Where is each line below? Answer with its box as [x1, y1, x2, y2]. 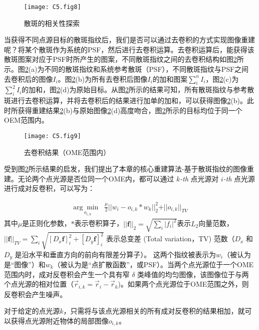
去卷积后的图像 [4, 73, 53, 84]
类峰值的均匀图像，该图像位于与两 [137, 269, 249, 279]
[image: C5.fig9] [24, 133, 81, 140]
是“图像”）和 [4, 259, 46, 269]
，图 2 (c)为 [205, 73, 239, 84]
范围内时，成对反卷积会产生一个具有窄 [4, 269, 129, 279]
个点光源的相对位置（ [4, 279, 74, 289]
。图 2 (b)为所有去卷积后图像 [58, 73, 148, 84]
